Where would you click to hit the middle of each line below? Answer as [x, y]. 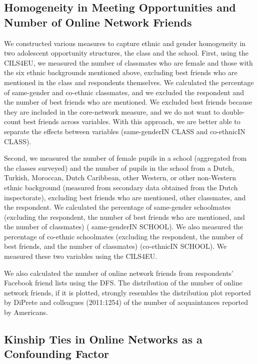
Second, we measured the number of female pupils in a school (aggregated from [125, 158]
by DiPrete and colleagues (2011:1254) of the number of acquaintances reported [126, 302]
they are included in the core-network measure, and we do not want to [112, 111]
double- [233, 111]
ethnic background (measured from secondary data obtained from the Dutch [121, 187]
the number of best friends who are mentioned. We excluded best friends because [128, 102]
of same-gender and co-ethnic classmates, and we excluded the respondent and [124, 92]
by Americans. [26, 312]
